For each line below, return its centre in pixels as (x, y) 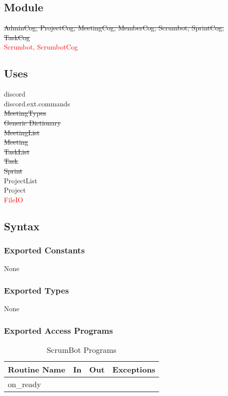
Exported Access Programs (58, 330)
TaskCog (17, 37)
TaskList (17, 151)
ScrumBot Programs (81, 349)
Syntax (22, 226)
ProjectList (21, 180)
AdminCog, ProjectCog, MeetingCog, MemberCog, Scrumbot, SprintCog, (114, 28)
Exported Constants (45, 250)
